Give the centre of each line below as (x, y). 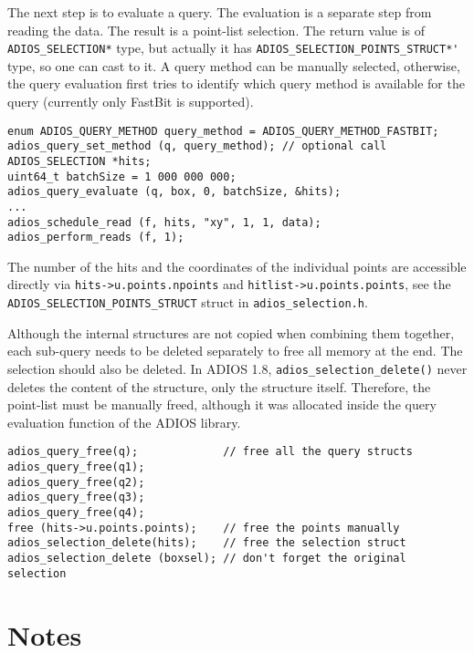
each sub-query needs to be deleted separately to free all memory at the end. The (235, 351)
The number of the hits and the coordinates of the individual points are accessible (237, 266)
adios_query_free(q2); (76, 482)
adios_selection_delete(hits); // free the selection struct (207, 543)
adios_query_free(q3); (76, 498)
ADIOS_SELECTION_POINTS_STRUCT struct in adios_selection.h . (188, 302)
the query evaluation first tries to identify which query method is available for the (236, 83)
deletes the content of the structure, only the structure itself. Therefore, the (219, 386)
